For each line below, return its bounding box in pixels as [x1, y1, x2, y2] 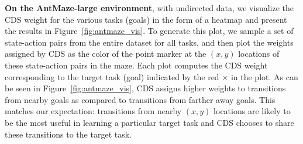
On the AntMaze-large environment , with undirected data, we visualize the [5, 2, 294, 13]
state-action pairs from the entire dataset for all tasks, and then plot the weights [5, 36, 294, 48]
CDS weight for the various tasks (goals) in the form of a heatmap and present [5, 13, 287, 25]
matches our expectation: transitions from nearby [5, 105, 182, 117]
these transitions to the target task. [5, 128, 132, 140]
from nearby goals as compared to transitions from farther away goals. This [5, 93, 276, 105]
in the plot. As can [230, 70, 298, 83]
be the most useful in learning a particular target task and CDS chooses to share [5, 116, 294, 128]
